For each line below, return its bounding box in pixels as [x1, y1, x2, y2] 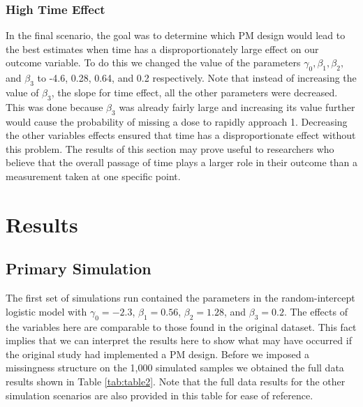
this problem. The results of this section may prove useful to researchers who [6, 141, 334, 156]
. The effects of [283, 304, 348, 318]
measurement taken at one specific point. [6, 168, 181, 183]
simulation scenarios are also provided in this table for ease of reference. [6, 387, 313, 402]
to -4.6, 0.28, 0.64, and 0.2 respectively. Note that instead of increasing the [37, 71, 357, 85]
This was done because [6, 99, 103, 114]
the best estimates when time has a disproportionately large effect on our [6, 41, 319, 56]
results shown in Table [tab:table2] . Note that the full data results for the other [6, 373, 346, 388]
